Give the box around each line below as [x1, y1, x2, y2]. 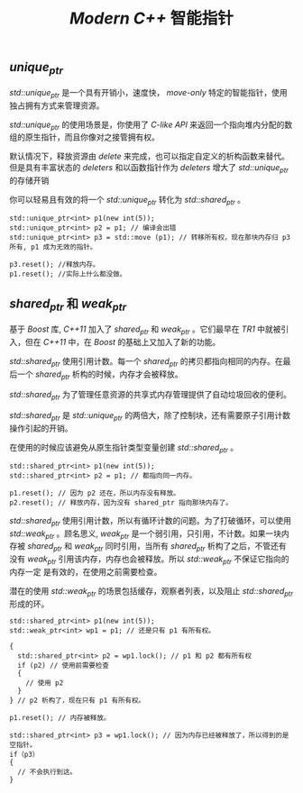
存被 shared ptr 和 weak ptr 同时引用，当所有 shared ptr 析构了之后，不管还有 [9, 541, 287, 554]
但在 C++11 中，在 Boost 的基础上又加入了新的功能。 [24, 336, 221, 347]
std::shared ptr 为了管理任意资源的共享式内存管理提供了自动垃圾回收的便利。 [9, 389, 291, 402]
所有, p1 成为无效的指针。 [9, 242, 97, 251]
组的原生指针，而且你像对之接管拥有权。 [9, 132, 160, 142]
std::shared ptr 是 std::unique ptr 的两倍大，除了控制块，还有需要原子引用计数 [9, 410, 291, 423]
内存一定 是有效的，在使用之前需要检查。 [9, 566, 162, 577]
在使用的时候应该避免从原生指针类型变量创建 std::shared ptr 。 [9, 442, 239, 455]
